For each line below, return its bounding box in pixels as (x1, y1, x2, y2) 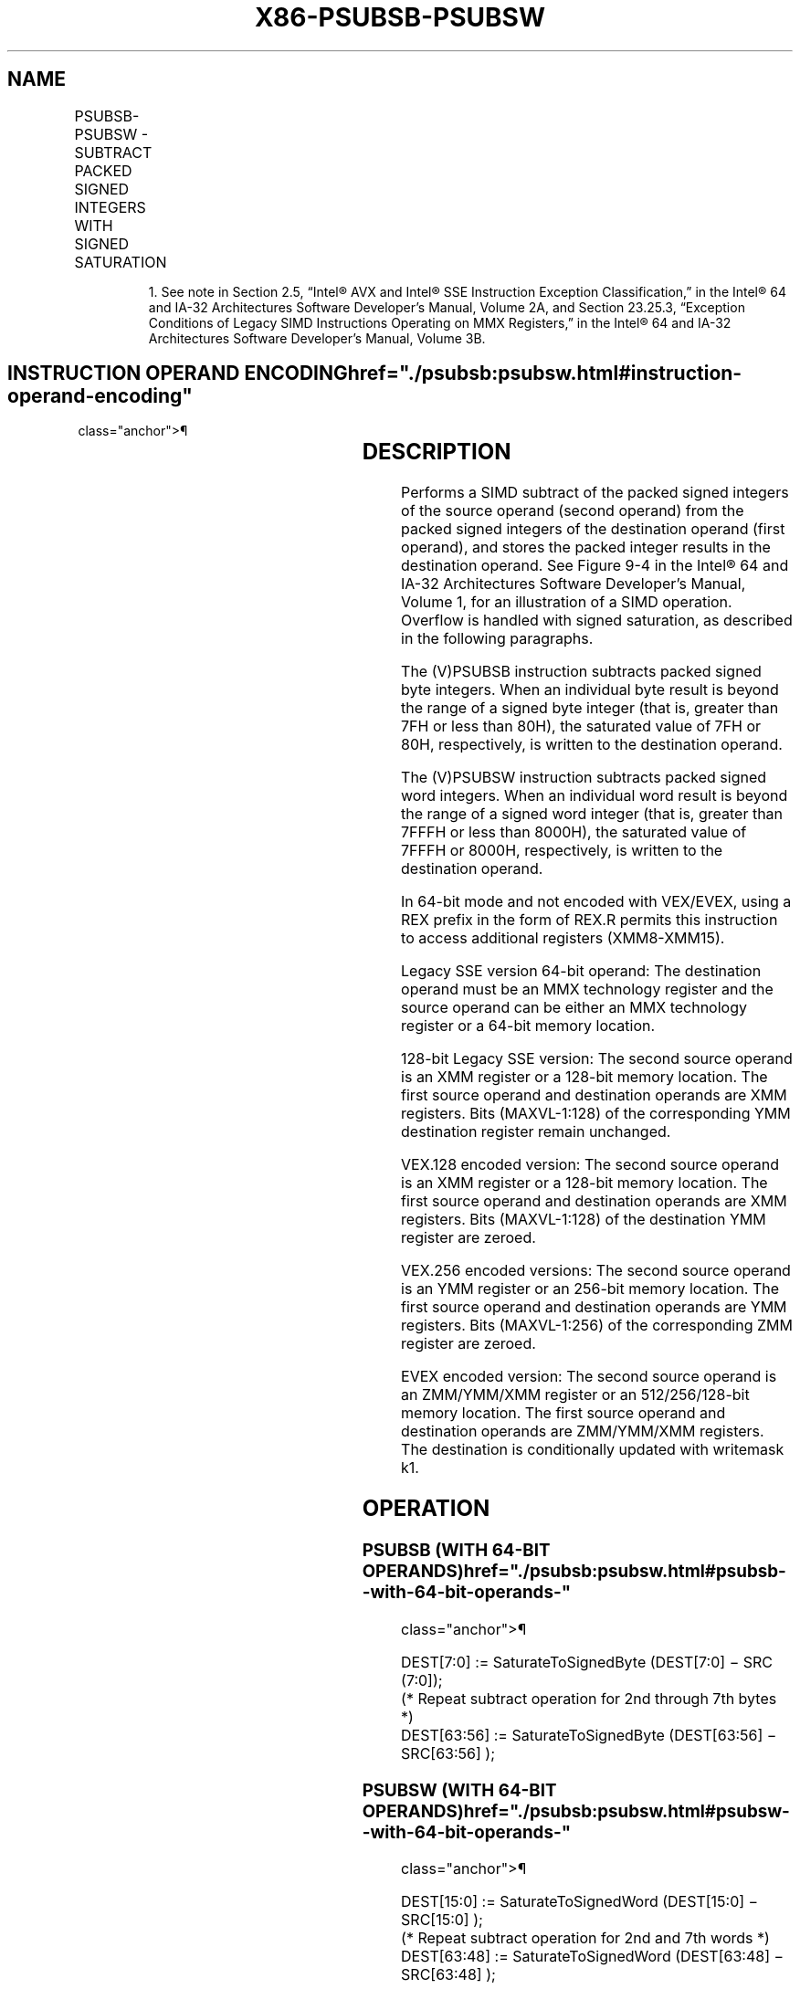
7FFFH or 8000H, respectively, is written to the (401, 841, 723, 860)
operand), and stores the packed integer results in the (401, 538, 771, 557)
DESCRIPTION (362, 438, 511, 466)
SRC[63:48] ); (401, 1965, 496, 1984)
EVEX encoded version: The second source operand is (401, 1367, 777, 1386)
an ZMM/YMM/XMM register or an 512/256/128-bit (401, 1385, 750, 1405)
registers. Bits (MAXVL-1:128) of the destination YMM (401, 1210, 766, 1229)
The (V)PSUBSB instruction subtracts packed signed (401, 662, 762, 681)
